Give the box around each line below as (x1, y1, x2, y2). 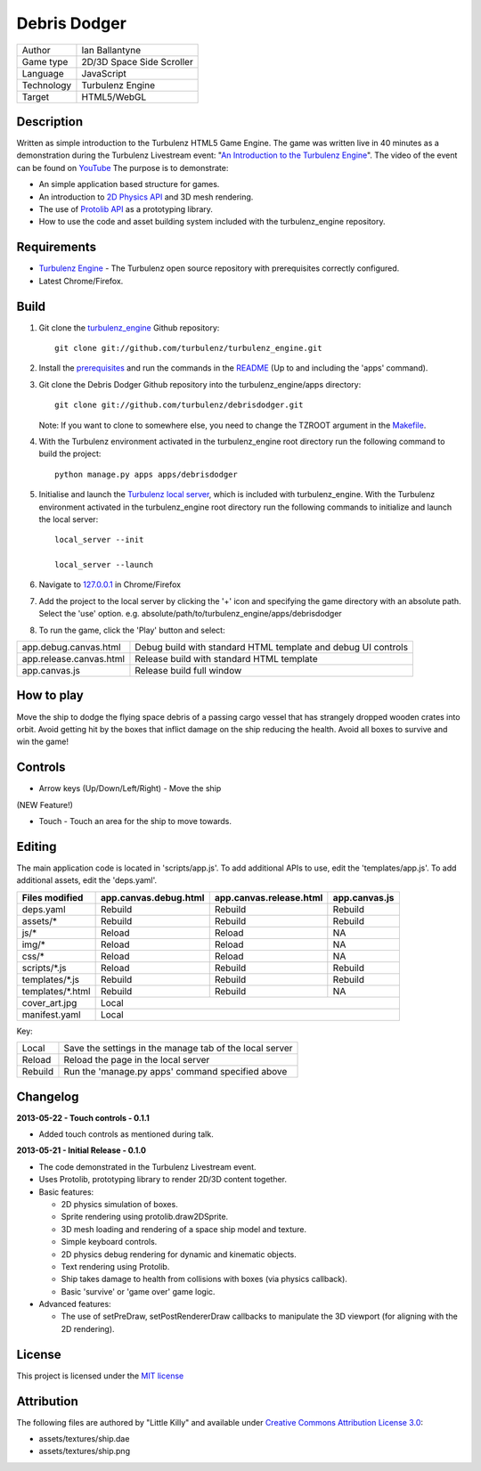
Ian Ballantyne (81, 44, 142, 56)
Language (21, 67, 64, 79)
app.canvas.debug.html (100, 891, 205, 903)
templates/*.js (21, 973, 80, 985)
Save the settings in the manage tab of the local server (63, 1042, 293, 1055)
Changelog (16, 1089, 79, 1104)
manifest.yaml (21, 1008, 81, 1020)
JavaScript (81, 67, 126, 79)
